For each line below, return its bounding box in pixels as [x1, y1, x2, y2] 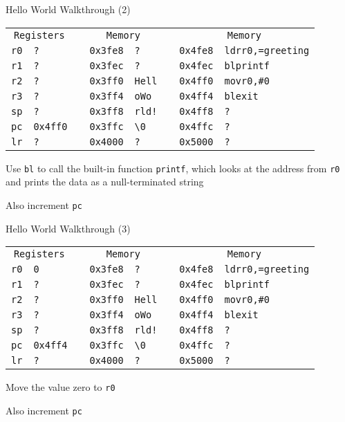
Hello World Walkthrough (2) [6, 2, 131, 16]
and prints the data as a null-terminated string [6, 174, 204, 189]
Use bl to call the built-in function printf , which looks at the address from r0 [6, 160, 340, 175]
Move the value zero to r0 [6, 380, 115, 394]
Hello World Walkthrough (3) [6, 221, 131, 235]
